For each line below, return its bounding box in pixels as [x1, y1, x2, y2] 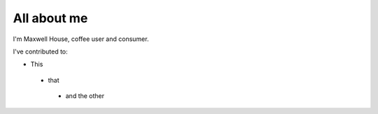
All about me [13, 10, 88, 26]
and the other [65, 92, 105, 100]
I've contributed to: [13, 47, 68, 56]
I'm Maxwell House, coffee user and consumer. [13, 35, 149, 43]
